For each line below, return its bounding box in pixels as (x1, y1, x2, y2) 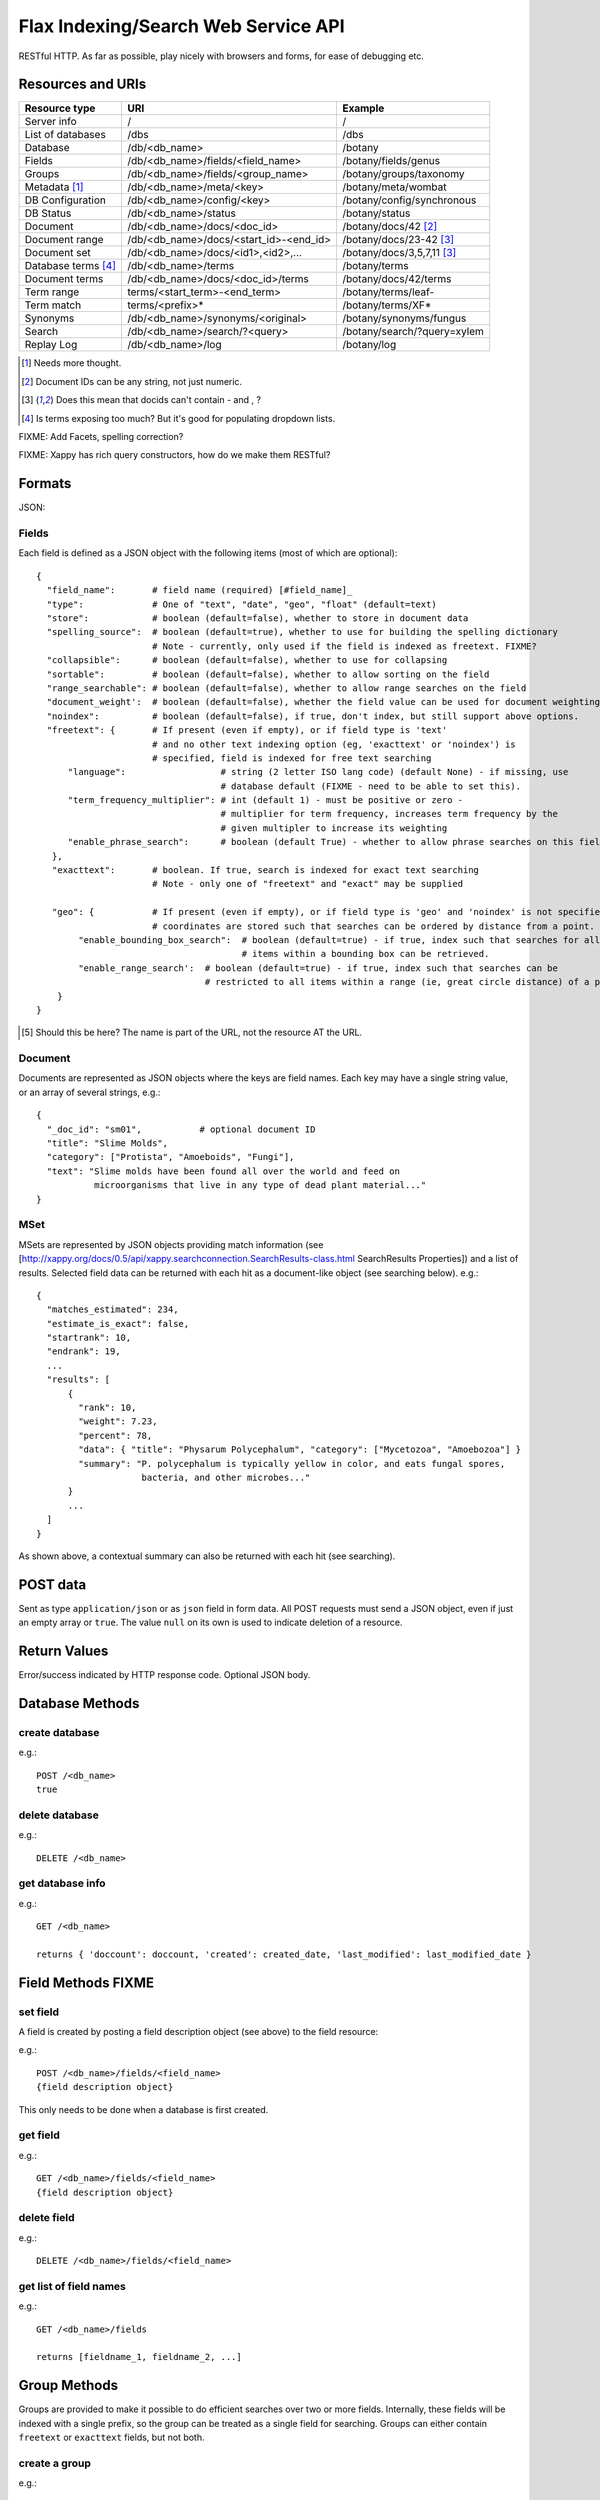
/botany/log (341, 338, 397, 352)
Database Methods (18, 1695, 140, 1712)
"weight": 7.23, (78, 1416, 158, 1427)
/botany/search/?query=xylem (341, 325, 484, 339)
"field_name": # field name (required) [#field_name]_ (46, 585, 353, 596)
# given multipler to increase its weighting (220, 822, 448, 834)
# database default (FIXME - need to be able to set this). (220, 780, 522, 792)
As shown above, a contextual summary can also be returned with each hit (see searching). (18, 1550, 396, 1562)
